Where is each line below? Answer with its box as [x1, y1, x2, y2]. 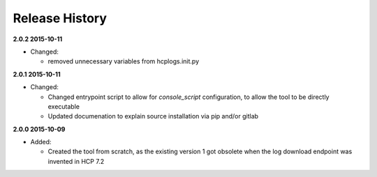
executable [47, 102, 80, 111]
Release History [13, 10, 108, 26]
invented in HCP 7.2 [47, 157, 105, 165]
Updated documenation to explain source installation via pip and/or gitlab [47, 112, 258, 121]
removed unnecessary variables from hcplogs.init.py [47, 57, 199, 66]
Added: [30, 138, 52, 146]
